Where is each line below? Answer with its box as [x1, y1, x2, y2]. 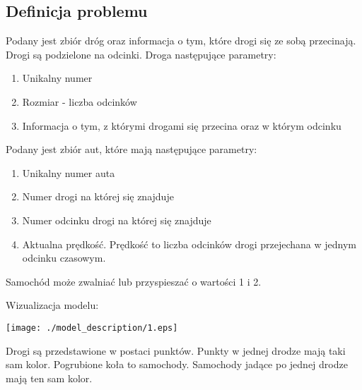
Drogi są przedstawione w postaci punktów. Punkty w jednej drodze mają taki [6, 343, 346, 358]
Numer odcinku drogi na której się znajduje [22, 212, 211, 227]
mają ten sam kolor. [6, 370, 93, 385]
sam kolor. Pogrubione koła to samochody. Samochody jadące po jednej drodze [6, 357, 348, 372]
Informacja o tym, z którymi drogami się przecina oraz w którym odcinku [22, 118, 341, 133]
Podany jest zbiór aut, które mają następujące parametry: [6, 142, 257, 157]
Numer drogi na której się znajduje [22, 189, 174, 204]
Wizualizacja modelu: [6, 298, 99, 312]
